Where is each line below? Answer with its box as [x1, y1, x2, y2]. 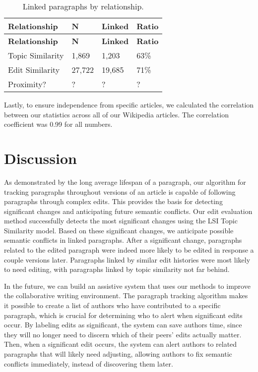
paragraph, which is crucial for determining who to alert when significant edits [4, 310, 243, 320]
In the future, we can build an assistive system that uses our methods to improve [4, 280, 251, 291]
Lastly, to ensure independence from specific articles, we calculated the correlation [4, 100, 254, 109]
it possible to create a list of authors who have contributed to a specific [4, 300, 221, 311]
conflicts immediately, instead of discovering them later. [4, 358, 173, 369]
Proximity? [8, 78, 47, 90]
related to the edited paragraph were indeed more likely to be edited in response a [4, 245, 254, 255]
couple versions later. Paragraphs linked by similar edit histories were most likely [4, 254, 251, 265]
